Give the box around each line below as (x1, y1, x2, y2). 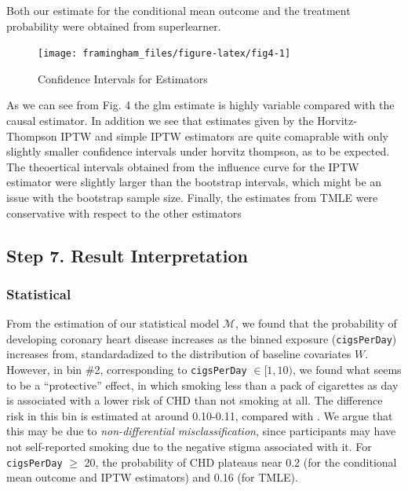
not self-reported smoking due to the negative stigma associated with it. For (6, 438, 372, 455)
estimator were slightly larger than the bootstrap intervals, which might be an (6, 174, 382, 190)
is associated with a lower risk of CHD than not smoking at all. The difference (6, 392, 383, 409)
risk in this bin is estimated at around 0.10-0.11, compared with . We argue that (6, 407, 393, 423)
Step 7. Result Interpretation (6, 243, 248, 267)
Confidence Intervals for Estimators (38, 70, 208, 86)
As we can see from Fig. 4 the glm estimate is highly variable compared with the (6, 97, 395, 113)
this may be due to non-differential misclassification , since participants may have (6, 423, 396, 439)
